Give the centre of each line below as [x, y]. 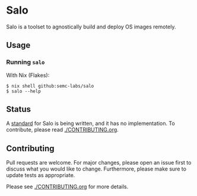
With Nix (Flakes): [28, 75]
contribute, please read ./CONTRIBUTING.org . [62, 130]
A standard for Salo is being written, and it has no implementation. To [90, 123]
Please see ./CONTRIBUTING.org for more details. [67, 187]
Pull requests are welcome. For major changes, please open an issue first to [99, 163]
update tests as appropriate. [41, 175]
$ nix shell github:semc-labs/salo [50, 86]
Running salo [26, 62]
